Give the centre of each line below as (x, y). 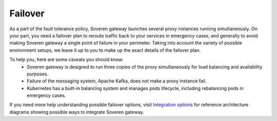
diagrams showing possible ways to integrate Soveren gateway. (77, 112)
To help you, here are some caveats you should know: (66, 59)
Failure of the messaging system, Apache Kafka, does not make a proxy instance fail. (117, 81)
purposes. (38, 74)
